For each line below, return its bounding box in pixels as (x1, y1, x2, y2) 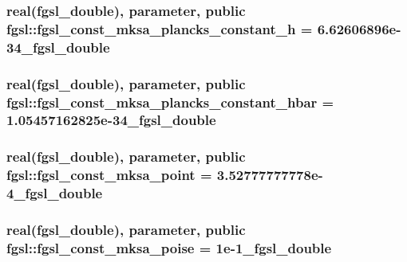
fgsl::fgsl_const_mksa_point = (6, 165, 212, 185)
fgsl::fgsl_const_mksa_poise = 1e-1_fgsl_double (6, 237, 332, 257)
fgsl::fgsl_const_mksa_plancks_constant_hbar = (6, 92, 334, 111)
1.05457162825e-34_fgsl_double (6, 110, 216, 130)
